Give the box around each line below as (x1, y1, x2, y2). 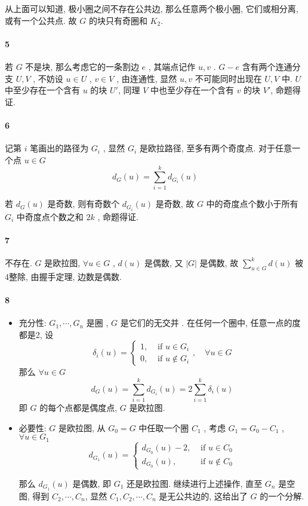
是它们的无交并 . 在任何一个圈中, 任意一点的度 (120, 316, 301, 329)
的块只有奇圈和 (88, 14, 147, 26)
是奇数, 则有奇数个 (47, 197, 120, 210)
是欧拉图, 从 (58, 421, 106, 434)
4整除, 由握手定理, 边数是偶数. (5, 270, 122, 282)
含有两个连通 (242, 60, 292, 72)
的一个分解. (260, 489, 304, 502)
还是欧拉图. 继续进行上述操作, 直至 (127, 477, 263, 489)
